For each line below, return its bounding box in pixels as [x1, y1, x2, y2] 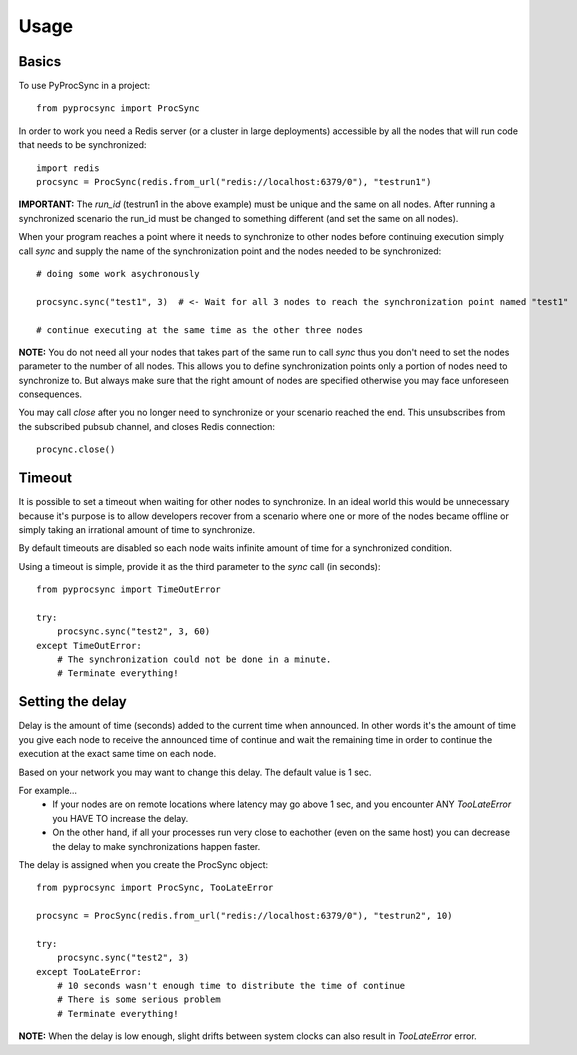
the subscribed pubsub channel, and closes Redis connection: [18, 420, 275, 432]
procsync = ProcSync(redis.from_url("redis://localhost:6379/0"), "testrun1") [36, 176, 432, 188]
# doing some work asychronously [36, 268, 200, 279]
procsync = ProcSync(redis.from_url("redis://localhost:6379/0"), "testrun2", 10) [36, 910, 453, 922]
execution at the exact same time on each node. [18, 748, 217, 760]
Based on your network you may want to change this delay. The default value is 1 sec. [18, 766, 372, 778]
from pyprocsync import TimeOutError [36, 584, 222, 595]
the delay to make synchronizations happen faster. [52, 840, 261, 852]
